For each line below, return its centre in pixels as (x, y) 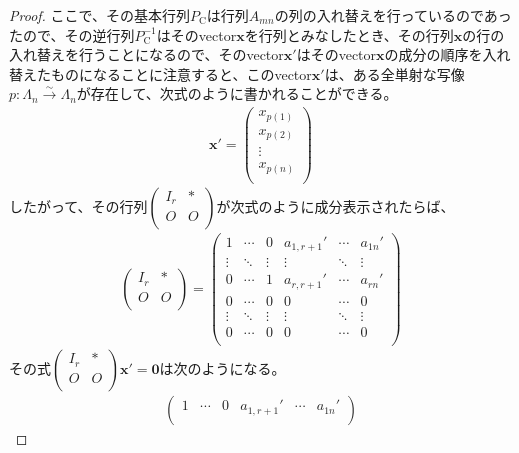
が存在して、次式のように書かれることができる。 (237, 93)
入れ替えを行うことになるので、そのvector (146, 54)
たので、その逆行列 (72, 34)
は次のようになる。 (222, 368)
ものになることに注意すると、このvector (181, 73)
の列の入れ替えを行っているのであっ (393, 15)
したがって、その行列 (78, 205)
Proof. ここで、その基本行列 (99, 15)
